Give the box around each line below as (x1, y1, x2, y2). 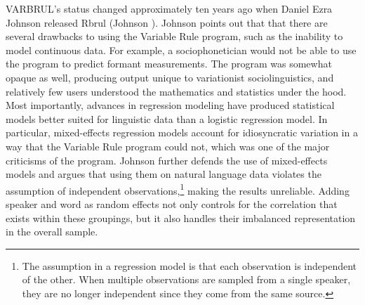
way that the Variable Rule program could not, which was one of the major (6, 138, 330, 153)
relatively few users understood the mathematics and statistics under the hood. (6, 84, 347, 98)
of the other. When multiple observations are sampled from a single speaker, (22, 272, 351, 287)
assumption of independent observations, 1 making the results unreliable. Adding (6, 181, 350, 197)
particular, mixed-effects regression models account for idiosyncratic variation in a (6, 125, 358, 140)
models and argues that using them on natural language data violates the (6, 167, 321, 181)
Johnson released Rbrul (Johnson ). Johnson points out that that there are (6, 15, 328, 30)
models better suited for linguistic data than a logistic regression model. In (6, 111, 328, 126)
